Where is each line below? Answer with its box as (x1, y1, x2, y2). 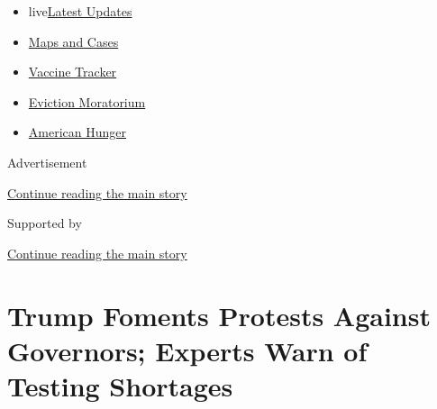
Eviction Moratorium (28, 92, 146, 111)
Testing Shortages (7, 367, 233, 404)
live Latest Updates (28, 2, 132, 20)
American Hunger (28, 123, 126, 141)
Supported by (7, 214, 82, 232)
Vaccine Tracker (28, 62, 117, 81)
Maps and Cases (28, 32, 119, 50)
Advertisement (7, 152, 87, 171)
